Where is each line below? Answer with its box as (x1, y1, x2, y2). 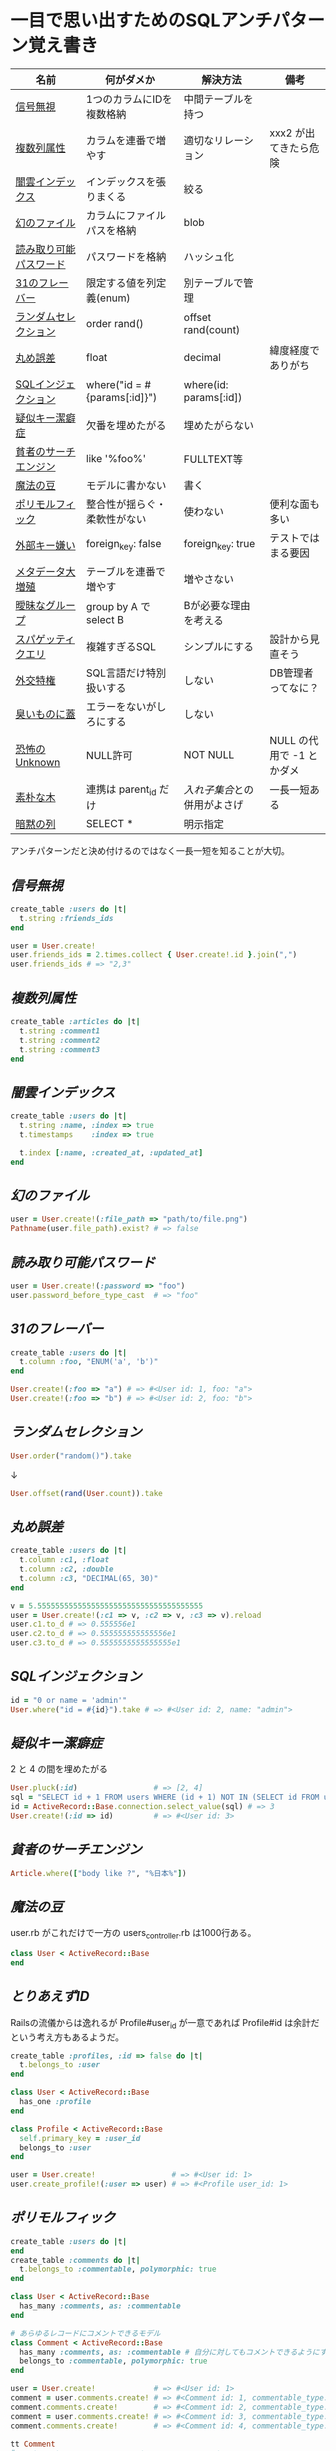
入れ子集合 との (183, 783, 255, 797)
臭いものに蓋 (15, 707, 77, 721)
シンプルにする (183, 639, 255, 653)
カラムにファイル (86, 208, 167, 222)
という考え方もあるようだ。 (10, 2031, 125, 2043)
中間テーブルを (183, 92, 254, 106)
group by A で (86, 599, 151, 613)
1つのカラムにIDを (86, 92, 173, 106)
